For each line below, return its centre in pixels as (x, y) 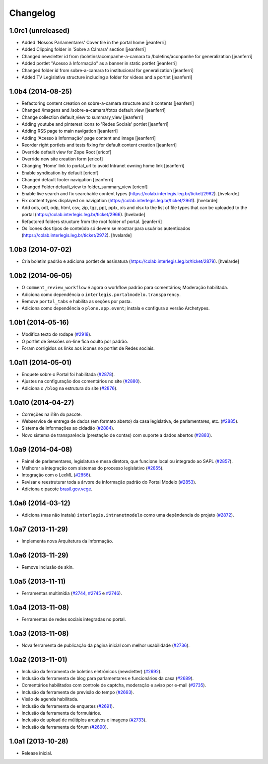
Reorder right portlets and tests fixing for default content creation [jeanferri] (99, 145)
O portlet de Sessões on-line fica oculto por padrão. (75, 341)
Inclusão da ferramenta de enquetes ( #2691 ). (68, 706)
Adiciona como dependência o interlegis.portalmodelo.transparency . (101, 294)
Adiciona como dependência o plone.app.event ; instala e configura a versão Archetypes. (116, 308)
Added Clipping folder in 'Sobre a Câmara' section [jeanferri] (84, 49)
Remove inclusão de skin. (48, 567)
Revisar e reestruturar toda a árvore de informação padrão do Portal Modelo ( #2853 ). (109, 482)
